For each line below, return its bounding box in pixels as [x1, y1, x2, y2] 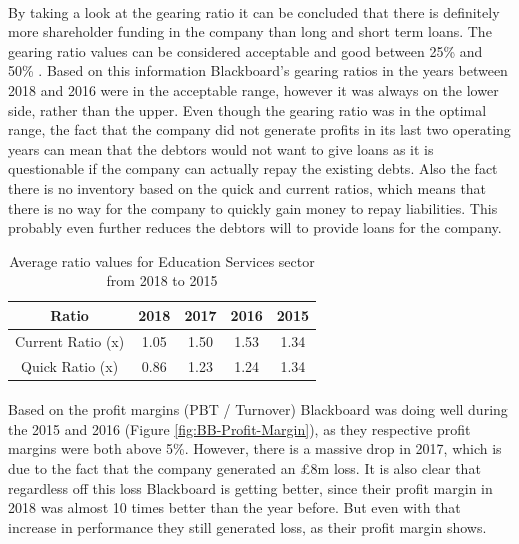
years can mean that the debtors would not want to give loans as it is [8, 138, 434, 159]
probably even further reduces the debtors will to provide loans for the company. [8, 217, 502, 238]
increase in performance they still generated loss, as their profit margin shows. [8, 516, 487, 537]
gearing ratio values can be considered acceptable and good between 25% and [8, 40, 483, 61]
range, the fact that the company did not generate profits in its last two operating [8, 119, 511, 140]
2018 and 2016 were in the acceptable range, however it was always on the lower [8, 79, 499, 100]
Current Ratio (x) [15, 330, 125, 351]
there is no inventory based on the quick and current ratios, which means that [8, 177, 487, 198]
